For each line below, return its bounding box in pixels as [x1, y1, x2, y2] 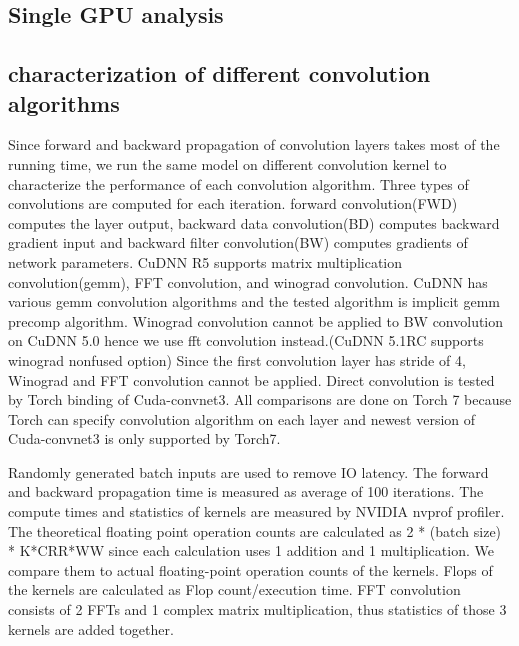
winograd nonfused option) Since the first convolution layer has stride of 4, [8, 349, 466, 370]
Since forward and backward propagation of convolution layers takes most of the [8, 134, 500, 155]
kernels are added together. [8, 618, 174, 639]
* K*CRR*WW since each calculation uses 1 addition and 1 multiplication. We [8, 540, 494, 561]
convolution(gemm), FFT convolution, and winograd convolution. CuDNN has [8, 271, 488, 292]
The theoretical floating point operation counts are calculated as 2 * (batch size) [8, 520, 502, 541]
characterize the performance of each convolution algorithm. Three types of [8, 173, 469, 194]
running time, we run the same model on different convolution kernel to [8, 153, 447, 174]
